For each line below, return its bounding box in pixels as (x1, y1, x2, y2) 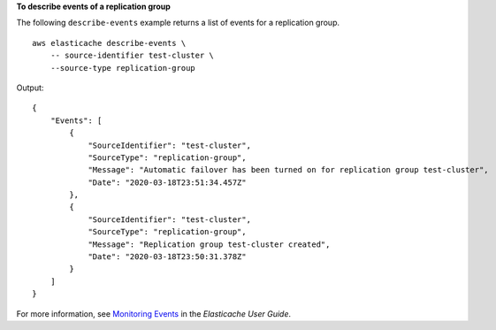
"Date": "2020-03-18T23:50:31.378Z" (88, 252, 247, 262)
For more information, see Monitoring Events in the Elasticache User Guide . (16, 308, 292, 318)
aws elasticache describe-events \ (32, 38, 187, 48)
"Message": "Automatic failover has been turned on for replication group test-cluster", (88, 165, 490, 175)
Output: (16, 82, 44, 93)
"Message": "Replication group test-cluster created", (88, 239, 331, 249)
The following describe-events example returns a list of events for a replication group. (16, 18, 340, 28)
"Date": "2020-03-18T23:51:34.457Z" (88, 177, 247, 188)
